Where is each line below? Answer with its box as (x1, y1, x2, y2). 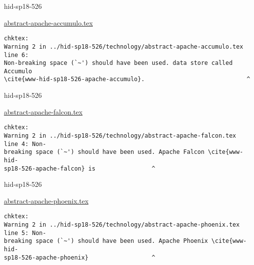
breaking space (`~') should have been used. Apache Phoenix (4, 237, 208, 245)
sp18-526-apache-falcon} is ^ (4, 165, 155, 172)
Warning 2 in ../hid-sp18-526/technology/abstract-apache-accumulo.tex (4, 43, 243, 50)
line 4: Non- (4, 140, 46, 147)
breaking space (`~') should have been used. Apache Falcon (4, 148, 205, 156)
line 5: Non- (4, 229, 46, 236)
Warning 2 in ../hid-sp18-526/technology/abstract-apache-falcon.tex (4, 132, 236, 139)
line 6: (4, 51, 29, 59)
